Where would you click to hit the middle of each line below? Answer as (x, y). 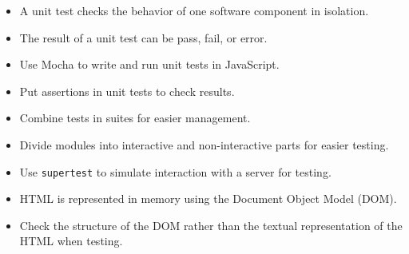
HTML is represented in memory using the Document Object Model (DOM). (208, 198)
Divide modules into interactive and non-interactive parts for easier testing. (204, 144)
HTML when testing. (71, 241)
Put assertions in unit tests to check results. (127, 91)
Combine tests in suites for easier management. (135, 118)
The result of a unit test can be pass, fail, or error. (143, 37)
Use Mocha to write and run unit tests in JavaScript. (149, 64)
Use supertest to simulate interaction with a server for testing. (175, 171)
